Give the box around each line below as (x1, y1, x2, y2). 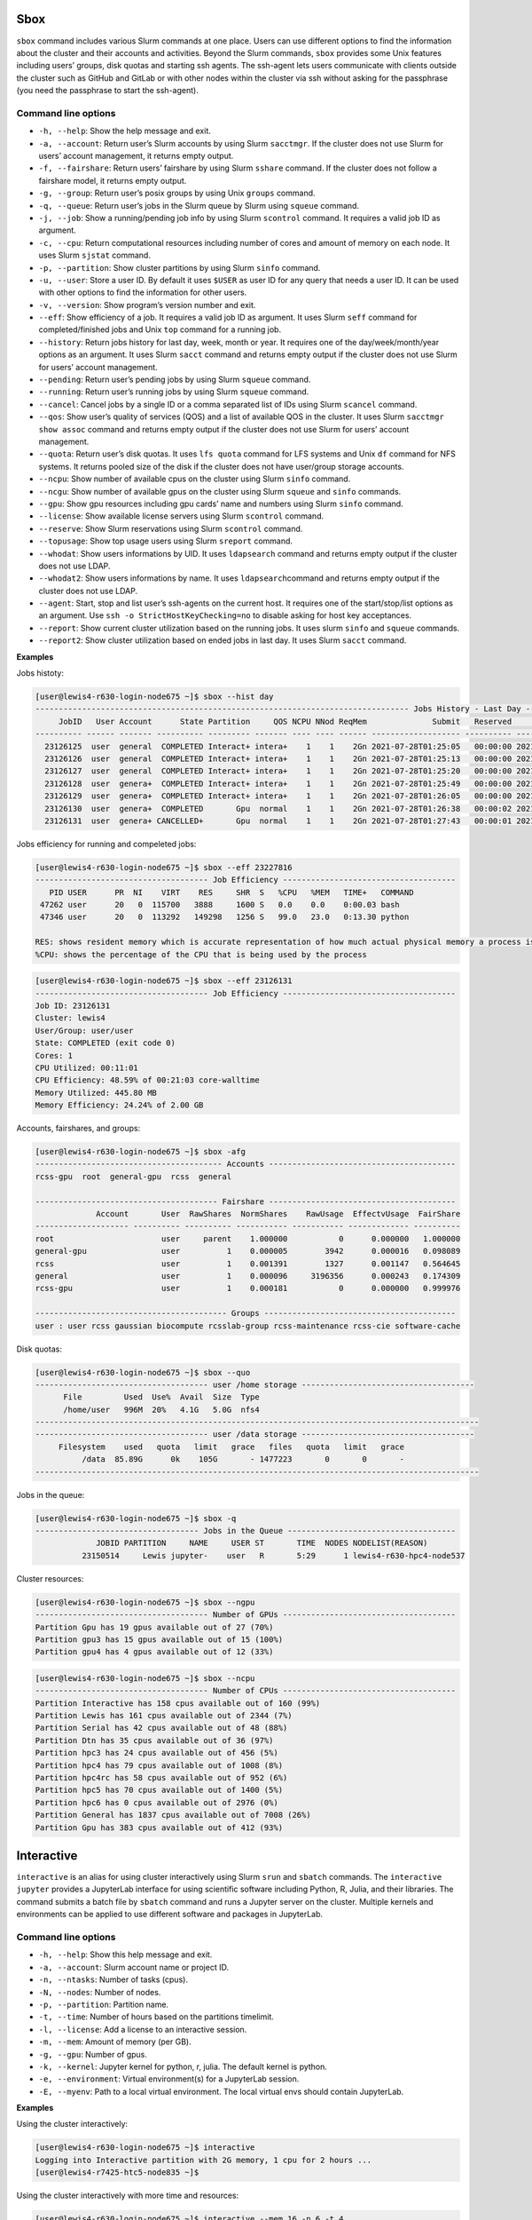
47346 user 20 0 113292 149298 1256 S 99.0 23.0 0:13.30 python (40, 912, 410, 923)
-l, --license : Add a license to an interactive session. (38, 2024, 247, 2034)
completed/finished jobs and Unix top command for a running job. (38, 324, 282, 335)
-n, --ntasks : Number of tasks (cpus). (38, 1974, 188, 1985)
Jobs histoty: (16, 668, 64, 678)
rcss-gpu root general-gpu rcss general (35, 1171, 232, 1181)
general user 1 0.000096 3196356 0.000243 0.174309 (35, 1271, 461, 1280)
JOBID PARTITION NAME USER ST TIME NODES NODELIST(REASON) (96, 1538, 428, 1549)
